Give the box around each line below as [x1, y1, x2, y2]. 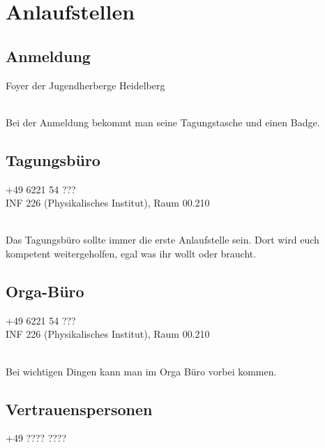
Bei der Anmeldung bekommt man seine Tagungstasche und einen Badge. [6, 114, 320, 129]
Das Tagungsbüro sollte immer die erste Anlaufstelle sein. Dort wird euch [6, 232, 319, 247]
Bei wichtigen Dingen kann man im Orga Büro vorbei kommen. [6, 364, 277, 378]
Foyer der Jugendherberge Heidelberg [6, 77, 165, 92]
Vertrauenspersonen [6, 398, 153, 419]
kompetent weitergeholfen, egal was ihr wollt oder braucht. [6, 246, 257, 260]
